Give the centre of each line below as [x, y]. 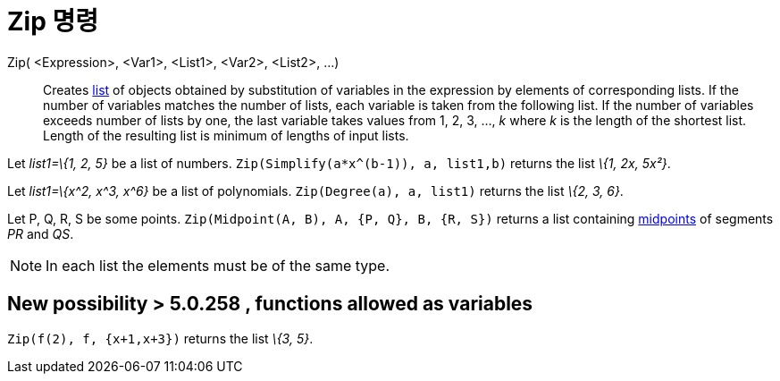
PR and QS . [41, 233]
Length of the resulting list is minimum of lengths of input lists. [226, 135]
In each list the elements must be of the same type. [218, 265]
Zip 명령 [53, 21]
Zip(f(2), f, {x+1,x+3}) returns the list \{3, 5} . [160, 338]
